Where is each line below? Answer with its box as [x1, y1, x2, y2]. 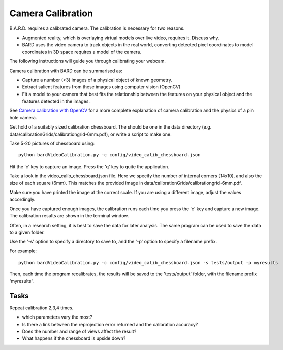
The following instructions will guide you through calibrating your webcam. [9, 58, 166, 65]
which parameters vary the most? [22, 314, 92, 320]
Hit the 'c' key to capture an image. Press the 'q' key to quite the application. [9, 163, 170, 170]
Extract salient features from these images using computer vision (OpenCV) [22, 84, 181, 90]
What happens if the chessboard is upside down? [22, 335, 126, 341]
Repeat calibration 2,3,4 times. [9, 305, 74, 311]
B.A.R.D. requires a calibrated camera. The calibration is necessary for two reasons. [9, 25, 185, 31]
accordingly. [9, 196, 36, 203]
